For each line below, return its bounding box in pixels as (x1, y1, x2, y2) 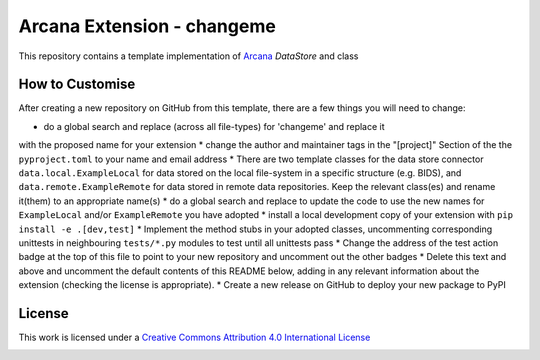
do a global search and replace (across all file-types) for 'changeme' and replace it (43, 120, 385, 132)
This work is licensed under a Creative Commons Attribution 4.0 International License (18, 331, 371, 344)
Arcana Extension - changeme (18, 15, 277, 37)
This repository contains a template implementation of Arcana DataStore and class (18, 50, 359, 62)
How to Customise (18, 76, 136, 93)
